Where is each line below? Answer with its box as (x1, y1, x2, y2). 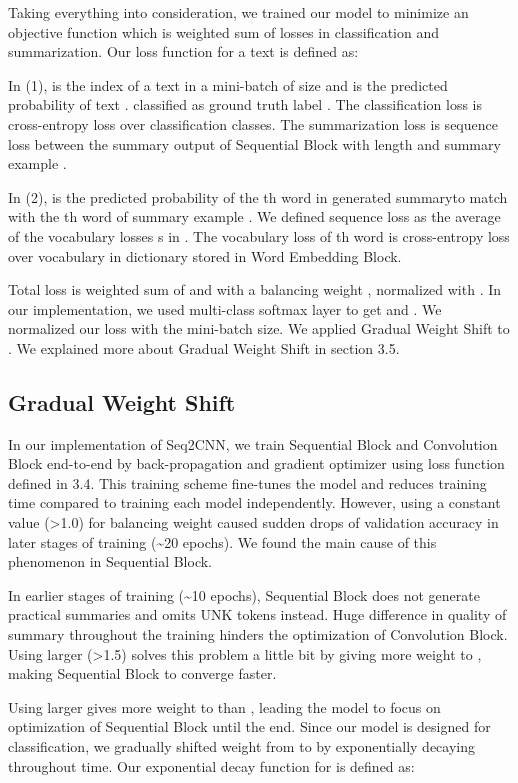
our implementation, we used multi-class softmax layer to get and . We (8, 298, 442, 319)
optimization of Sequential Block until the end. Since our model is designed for (8, 716, 491, 737)
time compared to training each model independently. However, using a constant (8, 492, 501, 513)
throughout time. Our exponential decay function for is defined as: (8, 755, 415, 776)
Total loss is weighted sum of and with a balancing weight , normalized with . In (8, 279, 502, 300)
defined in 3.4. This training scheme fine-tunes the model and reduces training (8, 472, 487, 493)
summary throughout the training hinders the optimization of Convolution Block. (8, 624, 508, 645)
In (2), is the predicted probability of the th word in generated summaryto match (8, 186, 508, 207)
